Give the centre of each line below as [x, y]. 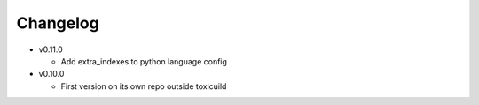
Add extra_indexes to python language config [144, 61]
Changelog [58, 23]
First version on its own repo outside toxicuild [144, 86]
